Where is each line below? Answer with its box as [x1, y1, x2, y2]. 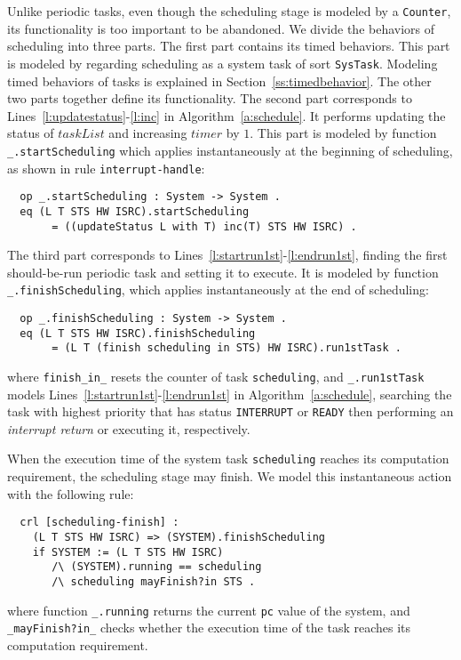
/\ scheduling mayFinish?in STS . [52, 575, 256, 588]
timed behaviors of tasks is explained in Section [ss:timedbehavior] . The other [7, 71, 432, 90]
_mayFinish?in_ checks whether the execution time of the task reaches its [7, 618, 411, 637]
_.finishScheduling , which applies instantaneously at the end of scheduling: [7, 280, 429, 299]
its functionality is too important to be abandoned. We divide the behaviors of [7, 19, 435, 37]
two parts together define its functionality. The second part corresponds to [7, 89, 412, 108]
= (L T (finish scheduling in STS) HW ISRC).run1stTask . [52, 342, 401, 355]
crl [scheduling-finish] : [20, 516, 179, 529]
